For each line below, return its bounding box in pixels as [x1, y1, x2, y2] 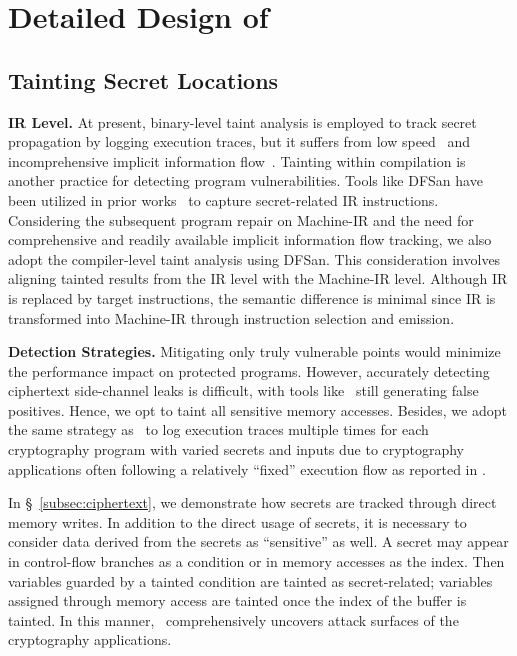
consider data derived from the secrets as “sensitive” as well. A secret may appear [8, 531, 509, 552]
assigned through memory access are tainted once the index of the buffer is [8, 590, 467, 611]
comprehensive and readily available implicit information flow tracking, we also [8, 229, 492, 250]
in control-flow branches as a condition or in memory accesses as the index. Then [8, 551, 505, 572]
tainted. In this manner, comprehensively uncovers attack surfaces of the [8, 609, 459, 630]
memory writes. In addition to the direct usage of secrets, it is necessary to [8, 511, 467, 532]
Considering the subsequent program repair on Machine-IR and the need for [8, 209, 474, 230]
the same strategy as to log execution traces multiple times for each [8, 419, 429, 440]
